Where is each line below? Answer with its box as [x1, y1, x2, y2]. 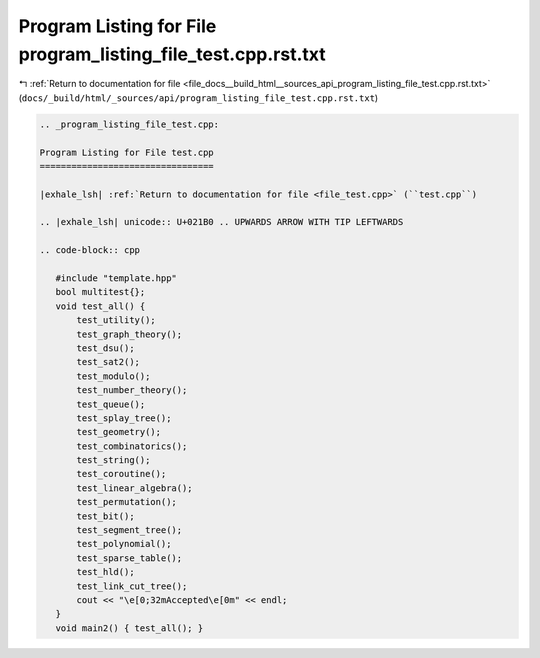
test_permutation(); [76, 496, 177, 508]
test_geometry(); [76, 426, 162, 438]
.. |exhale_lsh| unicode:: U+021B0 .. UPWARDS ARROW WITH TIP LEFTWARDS [39, 216, 404, 228]
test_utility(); [76, 315, 157, 326]
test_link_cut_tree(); [76, 580, 188, 592]
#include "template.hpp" [55, 273, 177, 284]
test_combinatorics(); [76, 440, 188, 452]
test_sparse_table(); [76, 552, 183, 564]
